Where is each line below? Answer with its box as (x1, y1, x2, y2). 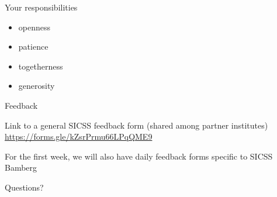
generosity (18, 80, 55, 92)
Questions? (5, 181, 44, 193)
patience (18, 40, 49, 53)
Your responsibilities (5, 1, 78, 13)
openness (18, 20, 51, 33)
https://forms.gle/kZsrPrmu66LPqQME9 (5, 130, 153, 143)
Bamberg (5, 161, 37, 174)
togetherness (18, 60, 63, 72)
